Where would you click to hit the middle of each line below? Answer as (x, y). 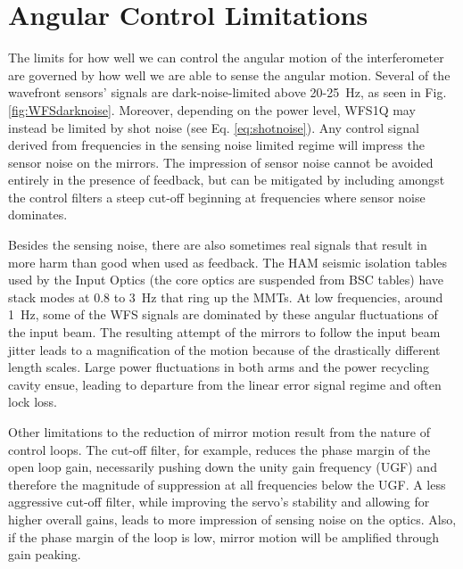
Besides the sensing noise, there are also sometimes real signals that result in (218, 245)
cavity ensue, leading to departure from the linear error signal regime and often (225, 384)
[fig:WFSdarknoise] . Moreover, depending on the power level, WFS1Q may (212, 109)
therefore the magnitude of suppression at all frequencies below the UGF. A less (227, 484)
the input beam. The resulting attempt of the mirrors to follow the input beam (224, 332)
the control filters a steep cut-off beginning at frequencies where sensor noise (217, 197)
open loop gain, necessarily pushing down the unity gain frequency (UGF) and (223, 467)
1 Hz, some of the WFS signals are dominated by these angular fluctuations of (223, 314)
